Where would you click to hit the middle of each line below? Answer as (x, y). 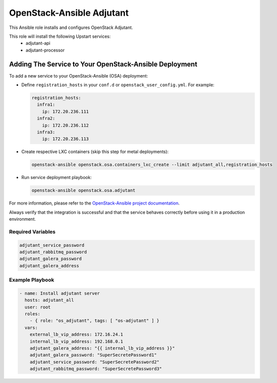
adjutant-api (38, 43)
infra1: (46, 105)
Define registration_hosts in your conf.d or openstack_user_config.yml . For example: (118, 85)
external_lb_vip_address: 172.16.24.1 (76, 334)
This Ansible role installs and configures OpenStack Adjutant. (71, 27)
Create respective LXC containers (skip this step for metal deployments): (95, 152)
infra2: (46, 118)
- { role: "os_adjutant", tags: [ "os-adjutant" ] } (95, 321)
